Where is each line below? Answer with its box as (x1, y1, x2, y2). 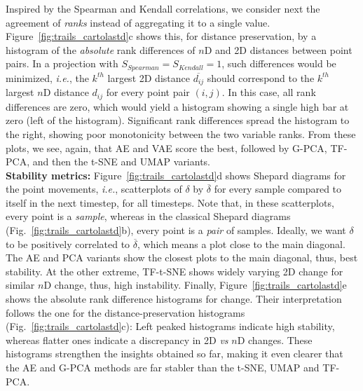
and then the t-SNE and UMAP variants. (32, 154, 211, 169)
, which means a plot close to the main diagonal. (137, 236, 345, 251)
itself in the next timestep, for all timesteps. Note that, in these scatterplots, (6, 195, 334, 210)
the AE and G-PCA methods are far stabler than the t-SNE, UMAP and (6, 360, 320, 375)
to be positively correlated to (6, 236, 130, 251)
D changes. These (237, 332, 313, 347)
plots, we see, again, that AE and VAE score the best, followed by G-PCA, (6, 140, 327, 155)
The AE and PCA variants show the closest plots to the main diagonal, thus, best (6, 250, 358, 265)
